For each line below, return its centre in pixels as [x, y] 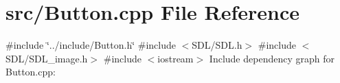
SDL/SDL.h [217, 45]
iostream [175, 58]
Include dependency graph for [272, 58]
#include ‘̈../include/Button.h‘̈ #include [91, 45]
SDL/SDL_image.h [47, 58]
